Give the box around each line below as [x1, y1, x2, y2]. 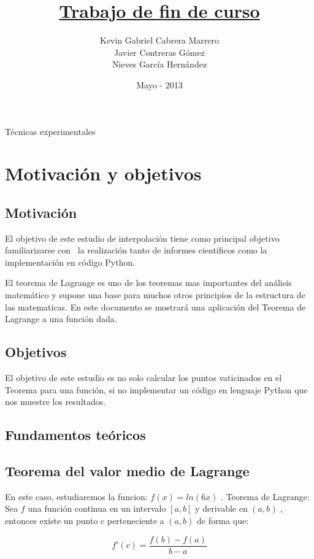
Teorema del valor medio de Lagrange [5, 461, 250, 480]
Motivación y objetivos [5, 161, 202, 186]
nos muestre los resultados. [5, 395, 106, 408]
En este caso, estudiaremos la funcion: [5, 490, 148, 503]
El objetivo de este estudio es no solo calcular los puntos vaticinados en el [5, 371, 282, 384]
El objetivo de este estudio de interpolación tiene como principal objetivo [5, 231, 280, 244]
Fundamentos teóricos [5, 425, 146, 444]
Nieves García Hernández [112, 58, 207, 71]
